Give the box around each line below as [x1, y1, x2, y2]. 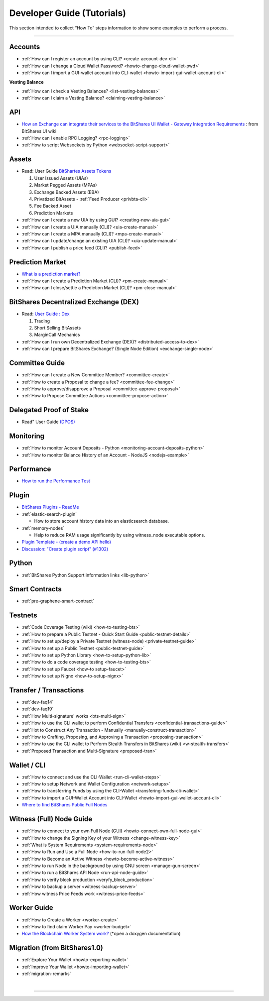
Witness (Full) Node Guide [9, 815, 93, 823]
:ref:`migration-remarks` [21, 971, 71, 977]
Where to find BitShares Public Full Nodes [21, 802, 108, 808]
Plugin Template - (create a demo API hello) [21, 539, 112, 545]
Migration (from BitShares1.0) [9, 944, 103, 952]
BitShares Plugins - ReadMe [21, 504, 79, 510]
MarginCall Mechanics [34, 332, 80, 338]
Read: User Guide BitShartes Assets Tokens [21, 168, 112, 174]
